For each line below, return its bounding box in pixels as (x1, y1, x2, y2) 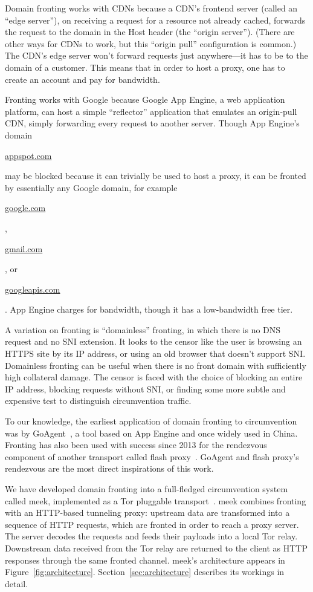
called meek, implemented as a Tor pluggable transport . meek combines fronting (5, 494, 306, 507)
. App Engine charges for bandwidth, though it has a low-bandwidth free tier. (5, 303, 293, 316)
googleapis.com (5, 282, 60, 295)
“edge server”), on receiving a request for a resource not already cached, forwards (5, 13, 306, 26)
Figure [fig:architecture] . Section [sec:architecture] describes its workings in (5, 565, 285, 578)
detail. (5, 577, 28, 590)
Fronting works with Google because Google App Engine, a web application (5, 93, 285, 106)
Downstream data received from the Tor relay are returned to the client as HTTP (5, 541, 308, 554)
